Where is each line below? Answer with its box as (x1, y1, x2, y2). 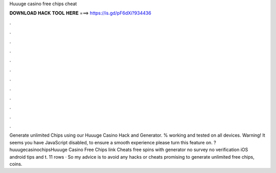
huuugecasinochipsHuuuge (9, 146, 67, 153)
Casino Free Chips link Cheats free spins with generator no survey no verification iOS (68, 146, 248, 153)
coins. (9, 161, 22, 167)
